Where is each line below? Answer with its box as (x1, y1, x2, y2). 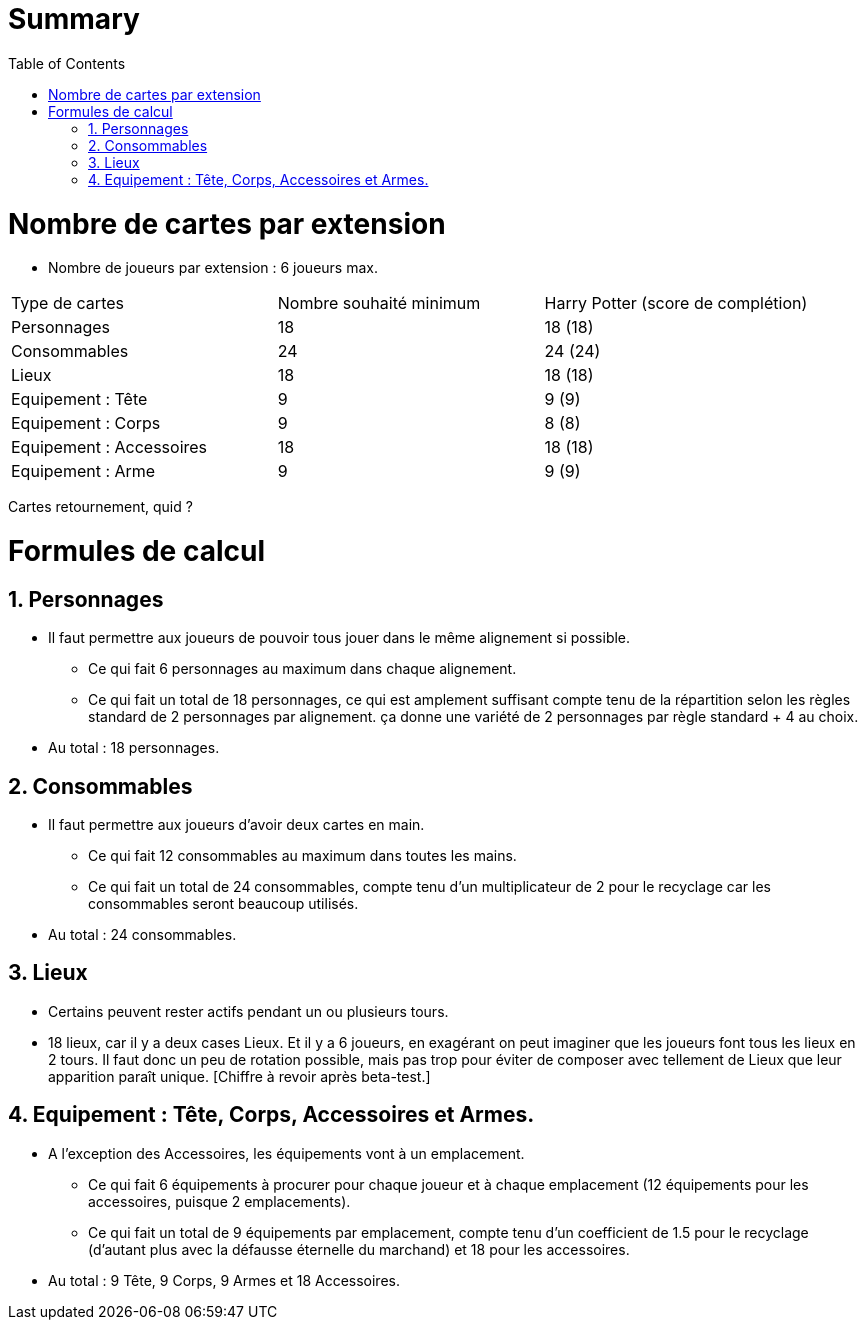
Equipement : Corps (11, 413, 161, 434)
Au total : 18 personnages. (48, 739, 220, 757)
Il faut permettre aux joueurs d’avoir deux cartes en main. (48, 816, 425, 834)
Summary (8, 2, 140, 36)
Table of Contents (8, 54, 126, 72)
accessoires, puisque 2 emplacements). (88, 1192, 351, 1210)
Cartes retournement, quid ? (8, 498, 193, 516)
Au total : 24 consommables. (48, 926, 237, 944)
